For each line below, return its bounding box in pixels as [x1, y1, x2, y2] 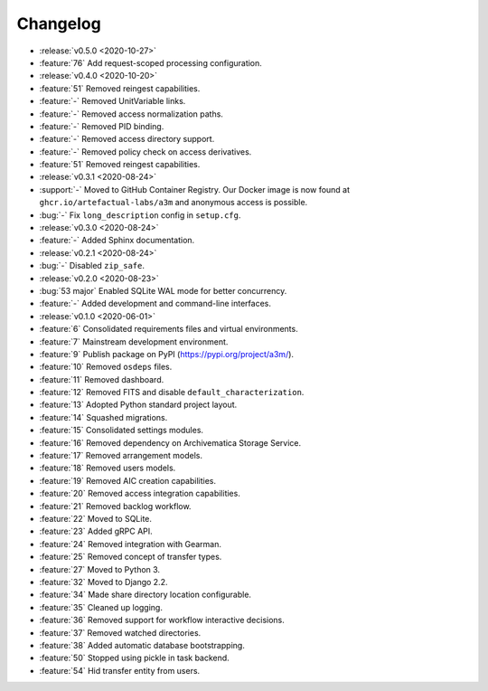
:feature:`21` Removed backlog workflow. [39, 500, 192, 511]
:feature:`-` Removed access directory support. [39, 134, 215, 145]
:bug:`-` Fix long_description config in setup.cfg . [39, 209, 241, 221]
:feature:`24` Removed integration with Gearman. [39, 538, 221, 549]
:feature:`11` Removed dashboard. [39, 374, 164, 384]
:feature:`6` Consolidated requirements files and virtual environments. [39, 324, 298, 335]
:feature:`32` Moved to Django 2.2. [39, 576, 168, 587]
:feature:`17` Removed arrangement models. [39, 450, 203, 461]
